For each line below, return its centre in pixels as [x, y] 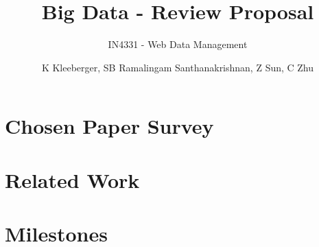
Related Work [72, 179]
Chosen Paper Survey [109, 126]
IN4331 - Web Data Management [178, 44]
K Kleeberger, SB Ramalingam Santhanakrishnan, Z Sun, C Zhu [178, 67]
